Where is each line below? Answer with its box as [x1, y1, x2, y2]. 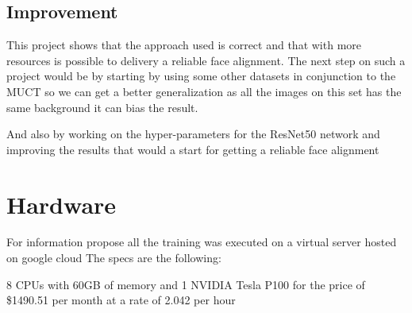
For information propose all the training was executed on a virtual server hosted [6, 234, 397, 250]
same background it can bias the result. [6, 99, 198, 115]
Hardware [6, 187, 117, 220]
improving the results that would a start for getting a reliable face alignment [6, 141, 379, 157]
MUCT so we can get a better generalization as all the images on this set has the [6, 83, 402, 99]
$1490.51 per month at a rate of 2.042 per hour [6, 292, 236, 308]
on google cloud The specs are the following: [6, 249, 221, 266]
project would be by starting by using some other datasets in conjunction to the [6, 68, 396, 84]
